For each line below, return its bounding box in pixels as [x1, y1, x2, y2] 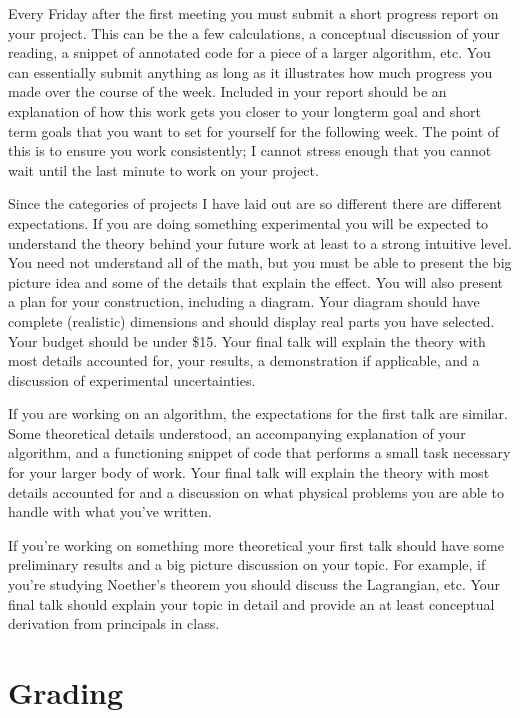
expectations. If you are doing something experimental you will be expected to [8, 212, 489, 233]
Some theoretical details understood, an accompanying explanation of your [8, 422, 466, 443]
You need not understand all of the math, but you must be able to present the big [8, 252, 512, 273]
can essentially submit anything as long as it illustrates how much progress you [8, 61, 493, 82]
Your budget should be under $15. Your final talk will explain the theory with [8, 330, 486, 351]
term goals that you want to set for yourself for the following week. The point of [8, 120, 500, 141]
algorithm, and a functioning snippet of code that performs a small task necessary [8, 442, 511, 463]
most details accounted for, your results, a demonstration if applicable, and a [8, 350, 480, 371]
